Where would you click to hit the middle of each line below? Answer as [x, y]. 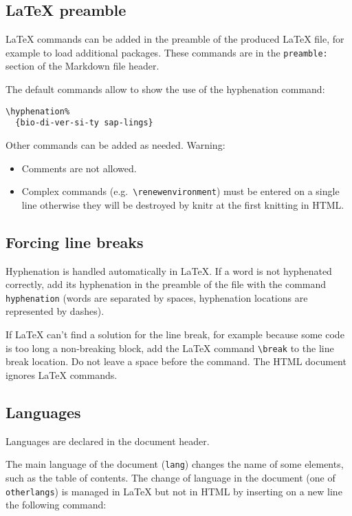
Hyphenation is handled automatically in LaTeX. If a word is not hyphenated [169, 270]
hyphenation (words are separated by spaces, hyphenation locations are [157, 297]
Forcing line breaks [75, 241]
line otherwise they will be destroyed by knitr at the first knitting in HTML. [183, 204]
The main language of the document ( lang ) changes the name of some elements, [175, 464]
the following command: [56, 505]
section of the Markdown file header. [82, 66]
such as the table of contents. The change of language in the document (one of [170, 477]
